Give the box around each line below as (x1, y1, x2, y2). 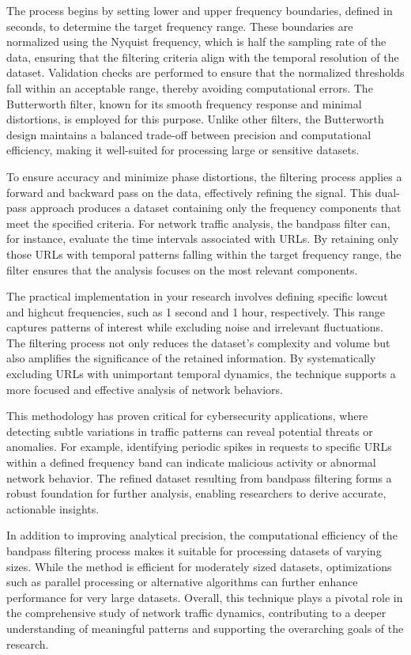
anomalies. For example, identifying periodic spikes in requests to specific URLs (6, 438, 392, 455)
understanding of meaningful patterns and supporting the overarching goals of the (6, 619, 404, 636)
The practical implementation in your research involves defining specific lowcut (6, 288, 388, 305)
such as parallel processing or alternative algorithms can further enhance (6, 574, 358, 590)
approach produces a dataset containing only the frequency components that (30, 199, 402, 216)
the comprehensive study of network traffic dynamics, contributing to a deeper (6, 604, 386, 621)
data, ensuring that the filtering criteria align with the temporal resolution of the (6, 48, 399, 65)
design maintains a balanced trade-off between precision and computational (6, 126, 371, 142)
